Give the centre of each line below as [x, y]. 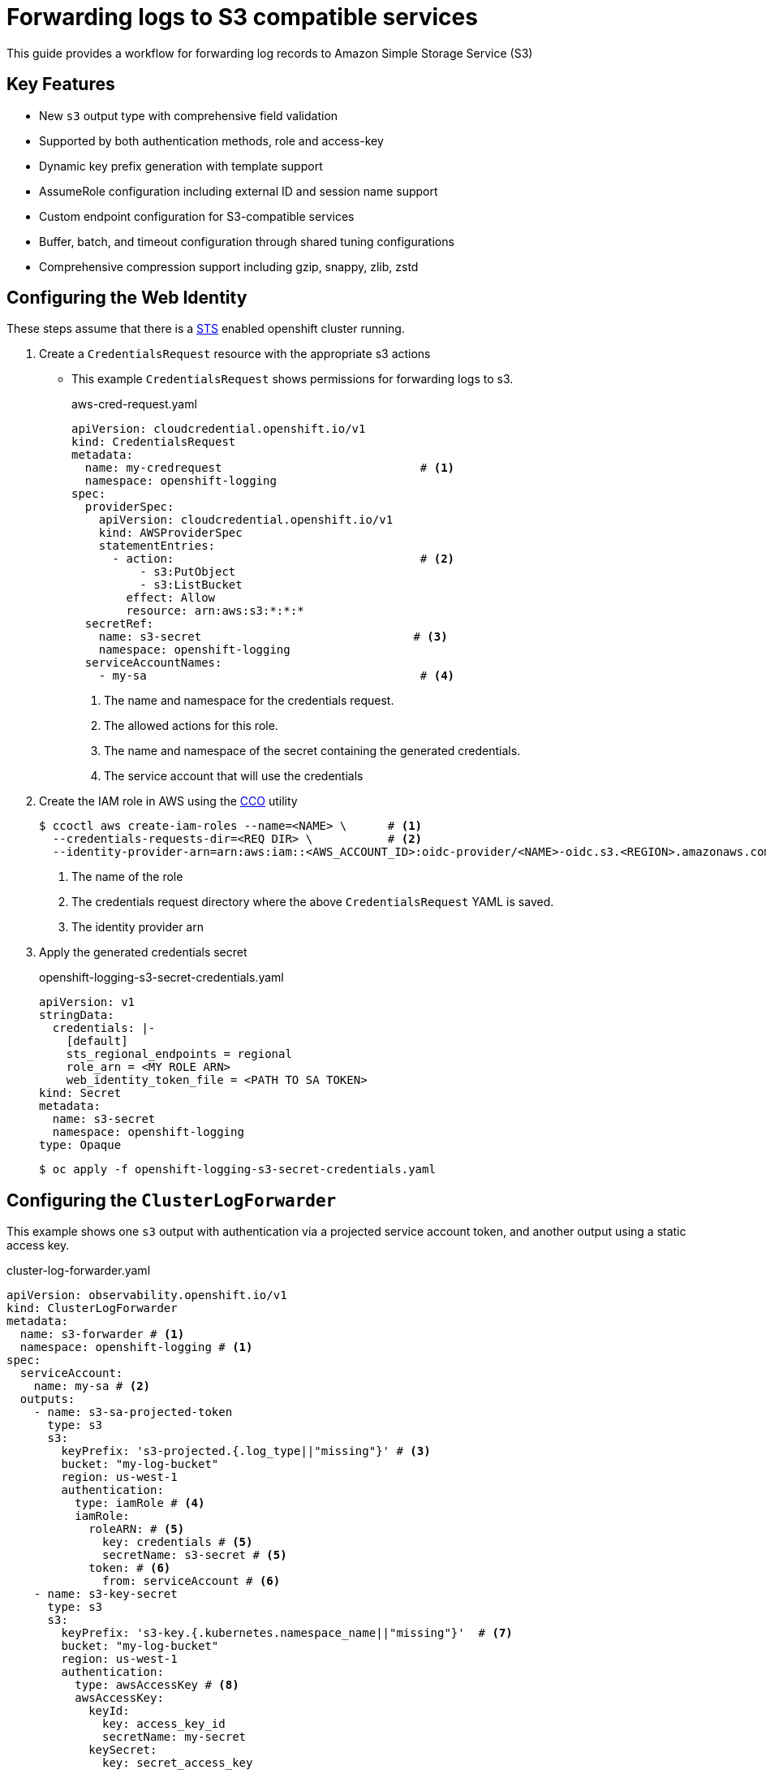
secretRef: [119, 624]
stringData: [77, 1015]
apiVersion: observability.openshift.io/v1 [147, 1295]
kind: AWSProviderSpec [170, 533]
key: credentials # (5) [178, 1542]
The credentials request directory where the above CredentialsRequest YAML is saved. [313, 902]
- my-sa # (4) [277, 676]
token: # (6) [130, 1568]
